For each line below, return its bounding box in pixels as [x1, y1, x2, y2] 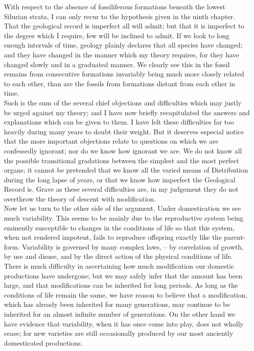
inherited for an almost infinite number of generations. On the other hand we [4, 309, 235, 319]
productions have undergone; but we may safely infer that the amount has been [4, 270, 243, 280]
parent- [224, 232, 246, 242]
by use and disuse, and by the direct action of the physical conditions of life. [4, 251, 233, 261]
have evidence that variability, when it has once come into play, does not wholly [4, 318, 244, 328]
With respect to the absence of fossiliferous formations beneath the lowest [4, 1, 226, 11]
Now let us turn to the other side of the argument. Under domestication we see [4, 203, 241, 213]
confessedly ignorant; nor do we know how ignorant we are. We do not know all [4, 145, 242, 155]
